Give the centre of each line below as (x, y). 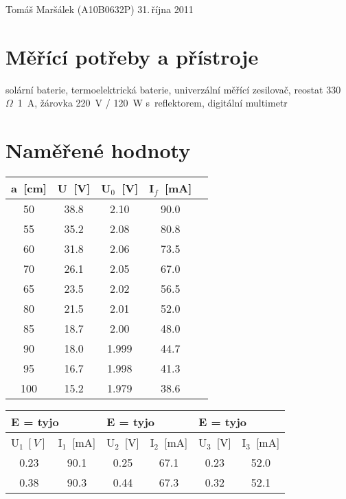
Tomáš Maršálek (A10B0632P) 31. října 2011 (100, 9)
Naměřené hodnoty (98, 150)
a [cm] (29, 188)
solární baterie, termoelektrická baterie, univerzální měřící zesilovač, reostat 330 (173, 89)
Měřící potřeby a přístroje (132, 56)
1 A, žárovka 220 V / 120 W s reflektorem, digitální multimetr (152, 103)
